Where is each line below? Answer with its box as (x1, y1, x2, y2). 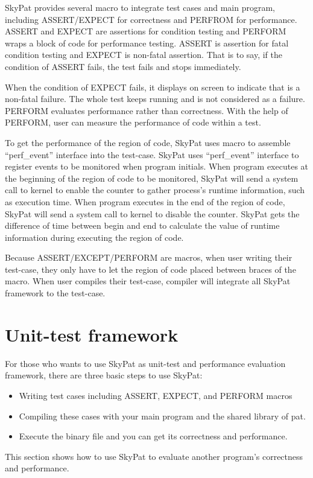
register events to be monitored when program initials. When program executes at (5, 160, 309, 173)
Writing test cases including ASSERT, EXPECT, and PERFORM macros (19, 389, 292, 401)
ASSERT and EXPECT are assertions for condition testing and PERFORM (5, 25, 286, 37)
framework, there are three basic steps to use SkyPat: (5, 369, 203, 381)
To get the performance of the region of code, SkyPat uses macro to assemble (5, 136, 291, 148)
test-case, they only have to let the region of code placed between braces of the (5, 263, 296, 275)
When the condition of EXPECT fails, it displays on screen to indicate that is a (5, 80, 300, 93)
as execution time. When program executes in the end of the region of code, (5, 195, 285, 208)
